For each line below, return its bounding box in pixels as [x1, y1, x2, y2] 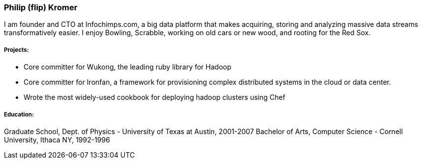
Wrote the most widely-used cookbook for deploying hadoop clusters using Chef [24, 93, 285, 102]
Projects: [4, 46, 29, 53]
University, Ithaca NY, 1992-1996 [4, 135, 110, 144]
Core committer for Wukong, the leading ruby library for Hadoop [24, 63, 231, 71]
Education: [4, 111, 34, 118]
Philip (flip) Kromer [4, 2, 78, 12]
